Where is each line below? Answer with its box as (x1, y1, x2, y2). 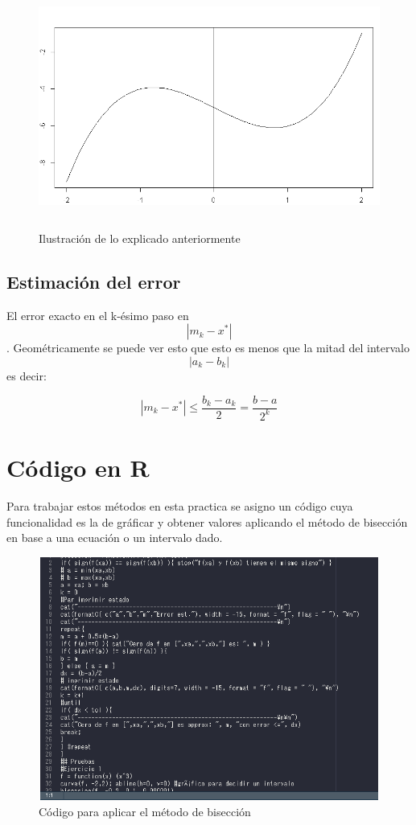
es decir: (6, 367, 47, 384)
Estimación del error (6, 269, 181, 293)
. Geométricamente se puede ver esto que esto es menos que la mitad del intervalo (6, 339, 410, 356)
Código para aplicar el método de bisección (39, 802, 251, 819)
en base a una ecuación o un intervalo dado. (6, 529, 223, 546)
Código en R (6, 451, 150, 484)
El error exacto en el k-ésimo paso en (6, 306, 189, 323)
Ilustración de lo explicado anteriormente (39, 229, 241, 246)
